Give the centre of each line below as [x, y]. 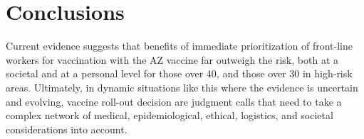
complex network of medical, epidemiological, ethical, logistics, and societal [170, 115]
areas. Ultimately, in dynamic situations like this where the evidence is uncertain [182, 87]
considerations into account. [67, 129]
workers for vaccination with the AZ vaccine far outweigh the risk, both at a [172, 59]
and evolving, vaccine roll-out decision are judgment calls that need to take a [174, 101]
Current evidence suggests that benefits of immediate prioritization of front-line [180, 46]
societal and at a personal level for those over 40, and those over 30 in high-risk [179, 73]
